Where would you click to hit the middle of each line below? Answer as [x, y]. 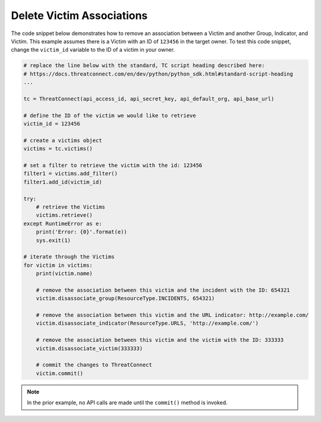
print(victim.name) [64, 274]
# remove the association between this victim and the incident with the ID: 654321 [163, 290]
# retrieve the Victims [70, 207]
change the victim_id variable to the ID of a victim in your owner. [93, 50]
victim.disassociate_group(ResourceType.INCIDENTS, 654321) [125, 298]
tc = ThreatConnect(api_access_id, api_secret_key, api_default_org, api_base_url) [149, 99]
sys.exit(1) [53, 240]
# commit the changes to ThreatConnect [94, 365]
